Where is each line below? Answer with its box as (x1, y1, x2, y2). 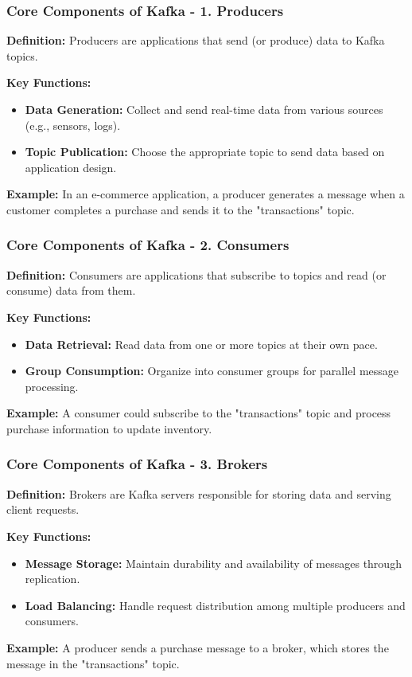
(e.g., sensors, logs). (25, 116, 121, 133)
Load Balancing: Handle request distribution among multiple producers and (25, 597, 406, 613)
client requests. (6, 501, 80, 518)
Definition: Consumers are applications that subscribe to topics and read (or (6, 266, 387, 283)
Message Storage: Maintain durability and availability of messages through (25, 554, 402, 571)
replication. (25, 570, 80, 587)
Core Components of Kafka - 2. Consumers (6, 235, 290, 255)
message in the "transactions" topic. (6, 655, 180, 671)
